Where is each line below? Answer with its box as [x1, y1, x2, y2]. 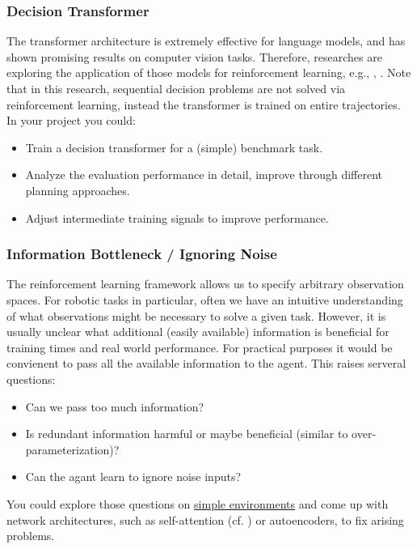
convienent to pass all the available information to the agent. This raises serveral [6, 355, 406, 372]
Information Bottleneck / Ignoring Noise [6, 244, 277, 264]
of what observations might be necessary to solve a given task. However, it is [6, 307, 386, 324]
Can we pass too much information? [25, 398, 204, 415]
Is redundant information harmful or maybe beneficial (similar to [25, 425, 348, 442]
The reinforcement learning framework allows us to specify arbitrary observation [6, 275, 404, 292]
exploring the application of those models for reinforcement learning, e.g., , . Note [6, 64, 411, 81]
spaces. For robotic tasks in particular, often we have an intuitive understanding [6, 291, 403, 308]
